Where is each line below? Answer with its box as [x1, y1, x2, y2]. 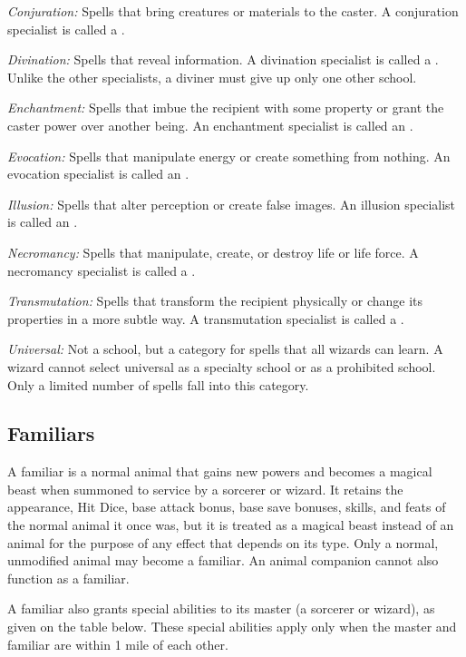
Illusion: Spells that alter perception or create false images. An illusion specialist [7, 194, 456, 213]
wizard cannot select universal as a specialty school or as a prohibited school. [7, 357, 436, 376]
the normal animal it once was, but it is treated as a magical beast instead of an [7, 515, 454, 534]
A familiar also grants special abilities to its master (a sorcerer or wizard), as [7, 599, 435, 618]
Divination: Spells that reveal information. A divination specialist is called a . [7, 50, 439, 69]
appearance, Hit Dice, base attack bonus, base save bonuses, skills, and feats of [7, 497, 446, 516]
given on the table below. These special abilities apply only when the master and [7, 617, 457, 636]
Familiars [7, 419, 95, 447]
